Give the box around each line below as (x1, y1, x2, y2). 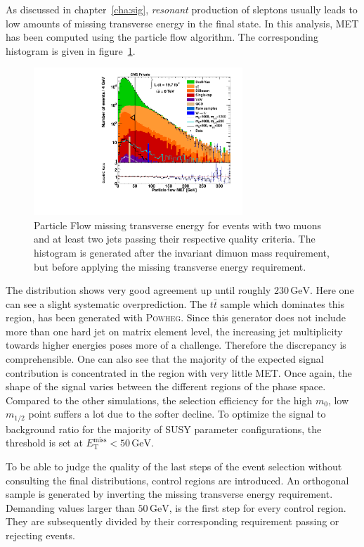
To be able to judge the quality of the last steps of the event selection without (6, 459, 342, 474)
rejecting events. (6, 528, 75, 543)
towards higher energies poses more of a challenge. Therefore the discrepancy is (6, 337, 346, 352)
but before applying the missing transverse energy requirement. (34, 259, 306, 273)
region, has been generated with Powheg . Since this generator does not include (6, 310, 346, 325)
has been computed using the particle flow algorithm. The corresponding (6, 30, 318, 44)
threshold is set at (6, 435, 83, 450)
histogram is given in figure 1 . (6, 43, 136, 58)
